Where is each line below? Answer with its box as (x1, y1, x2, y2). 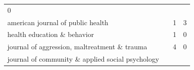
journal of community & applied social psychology (7, 54, 159, 64)
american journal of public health (7, 17, 108, 27)
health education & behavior (7, 29, 94, 39)
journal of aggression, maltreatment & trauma (7, 41, 147, 52)
